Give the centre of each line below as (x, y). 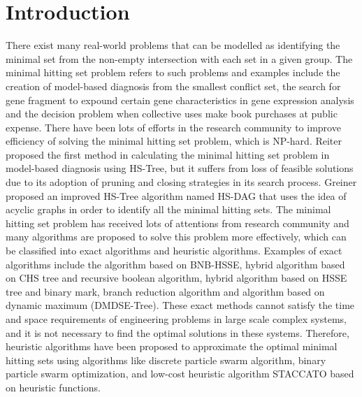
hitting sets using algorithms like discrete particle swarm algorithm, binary (166, 360)
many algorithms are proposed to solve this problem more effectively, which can (176, 237)
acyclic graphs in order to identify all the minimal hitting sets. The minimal (168, 209)
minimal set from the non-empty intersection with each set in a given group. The (179, 58)
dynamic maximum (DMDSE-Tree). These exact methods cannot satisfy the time (180, 305)
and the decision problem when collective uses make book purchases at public (172, 114)
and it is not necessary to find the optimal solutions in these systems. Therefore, (178, 332)
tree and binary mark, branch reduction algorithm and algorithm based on (165, 291)
